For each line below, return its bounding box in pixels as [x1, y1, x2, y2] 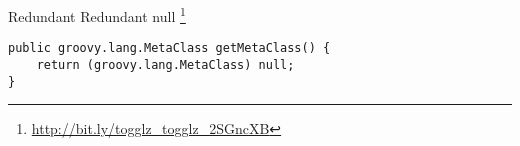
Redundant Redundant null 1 [8, 3, 186, 26]
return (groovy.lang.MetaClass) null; [36, 57, 295, 72]
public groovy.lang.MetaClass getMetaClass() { [8, 41, 331, 56]
